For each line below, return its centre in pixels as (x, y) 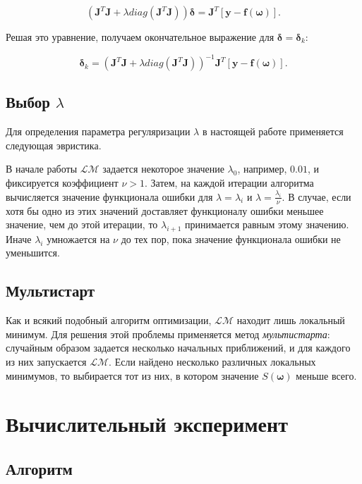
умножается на (78, 238)
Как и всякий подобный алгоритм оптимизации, (109, 320)
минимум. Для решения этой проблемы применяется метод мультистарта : (168, 334)
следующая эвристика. (54, 145)
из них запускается (46, 362)
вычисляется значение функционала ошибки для (109, 196)
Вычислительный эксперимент (147, 424)
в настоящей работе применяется (273, 131)
